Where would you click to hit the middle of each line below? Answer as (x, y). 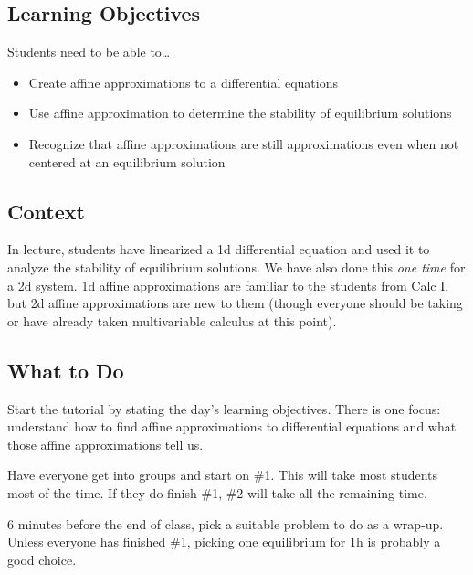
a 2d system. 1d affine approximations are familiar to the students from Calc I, (228, 285)
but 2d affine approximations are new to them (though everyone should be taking (235, 303)
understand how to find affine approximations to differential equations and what (232, 426)
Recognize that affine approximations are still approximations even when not (244, 143)
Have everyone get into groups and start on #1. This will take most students (223, 475)
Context (46, 211)
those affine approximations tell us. (105, 444)
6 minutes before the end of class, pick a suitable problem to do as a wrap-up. (226, 523)
